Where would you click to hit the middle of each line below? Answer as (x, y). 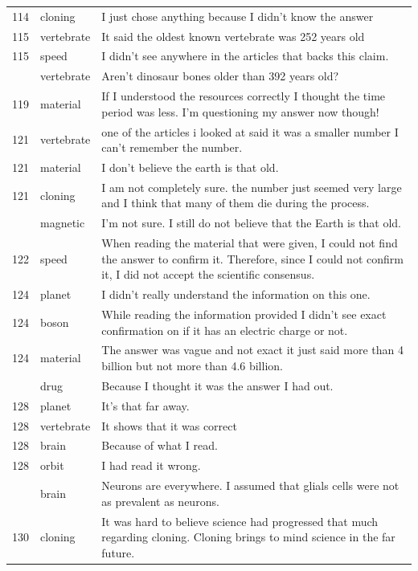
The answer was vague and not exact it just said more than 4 (252, 350)
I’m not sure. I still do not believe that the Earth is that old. (251, 223)
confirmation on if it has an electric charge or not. (225, 330)
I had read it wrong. (151, 465)
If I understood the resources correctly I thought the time (244, 96)
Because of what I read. (160, 445)
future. (118, 552)
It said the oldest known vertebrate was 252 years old (233, 36)
